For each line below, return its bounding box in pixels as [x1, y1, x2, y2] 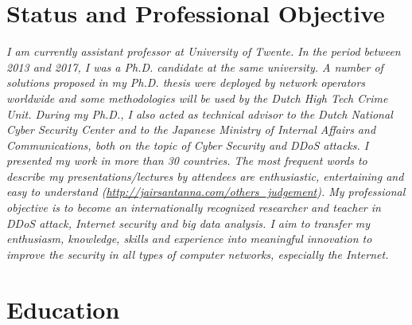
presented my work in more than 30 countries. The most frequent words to [6, 152, 367, 169]
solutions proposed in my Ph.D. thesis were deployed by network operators [6, 74, 366, 91]
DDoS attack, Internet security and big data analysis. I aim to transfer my [6, 214, 371, 231]
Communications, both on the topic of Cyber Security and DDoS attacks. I [6, 136, 369, 153]
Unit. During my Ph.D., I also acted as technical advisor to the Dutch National [6, 105, 393, 122]
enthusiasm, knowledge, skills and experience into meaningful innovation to [6, 230, 372, 247]
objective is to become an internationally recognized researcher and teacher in [6, 199, 381, 216]
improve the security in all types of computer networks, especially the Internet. [6, 245, 389, 262]
